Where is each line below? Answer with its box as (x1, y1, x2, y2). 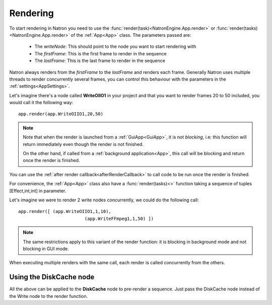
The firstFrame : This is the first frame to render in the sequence (34, 50, 167, 56)
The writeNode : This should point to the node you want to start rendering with (34, 43, 196, 50)
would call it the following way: (9, 100, 74, 106)
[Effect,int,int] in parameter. (9, 188, 66, 194)
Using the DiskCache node (9, 273, 95, 281)
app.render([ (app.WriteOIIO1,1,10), (18, 209, 112, 214)
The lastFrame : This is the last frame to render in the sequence (34, 58, 166, 64)
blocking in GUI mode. (23, 246, 69, 252)
